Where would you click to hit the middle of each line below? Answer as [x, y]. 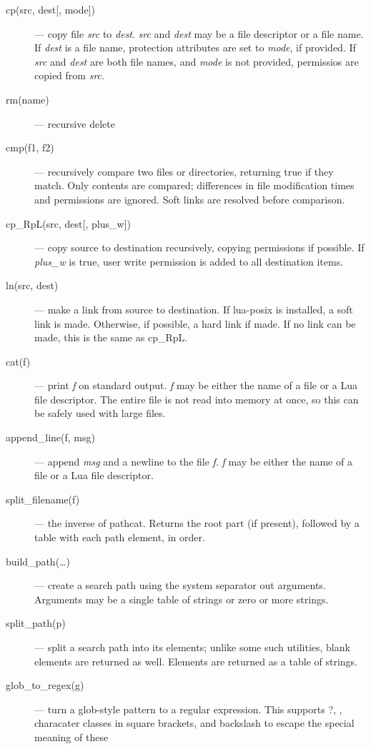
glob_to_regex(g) [45, 685]
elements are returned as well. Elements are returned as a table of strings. [196, 661]
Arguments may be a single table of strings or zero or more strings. [182, 599]
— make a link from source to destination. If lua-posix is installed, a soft [194, 309]
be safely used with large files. [100, 413]
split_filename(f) [43, 499]
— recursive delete [75, 123]
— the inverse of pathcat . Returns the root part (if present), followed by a [197, 523]
